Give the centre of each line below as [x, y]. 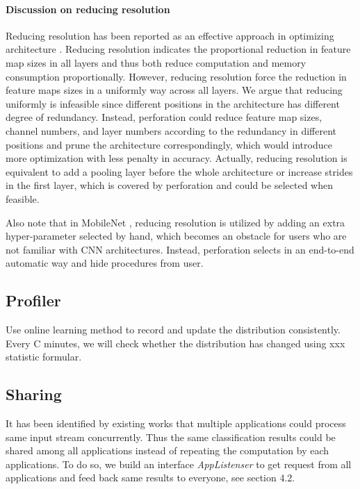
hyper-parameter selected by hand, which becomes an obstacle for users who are [176, 236]
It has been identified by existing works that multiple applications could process [176, 423]
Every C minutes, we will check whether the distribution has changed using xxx [175, 343]
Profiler [33, 300]
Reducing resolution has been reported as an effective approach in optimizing [170, 35]
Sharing [34, 394]
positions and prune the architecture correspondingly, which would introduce [169, 144]
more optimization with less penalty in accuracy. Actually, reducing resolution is [177, 158]
